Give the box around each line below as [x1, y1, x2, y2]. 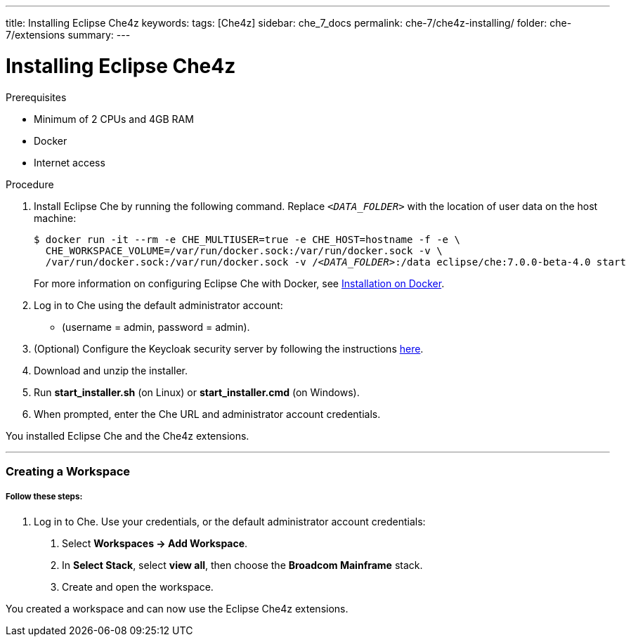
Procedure [6, 178, 54, 190]
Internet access [34, 156, 105, 169]
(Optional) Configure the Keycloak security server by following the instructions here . [34, 342, 424, 355]
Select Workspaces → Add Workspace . [62, 537, 248, 549]
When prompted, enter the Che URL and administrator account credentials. [34, 407, 381, 420]
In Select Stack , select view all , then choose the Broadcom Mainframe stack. [62, 558, 423, 571]
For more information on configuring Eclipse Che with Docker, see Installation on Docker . [34, 277, 445, 289]
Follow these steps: [6, 492, 83, 502]
